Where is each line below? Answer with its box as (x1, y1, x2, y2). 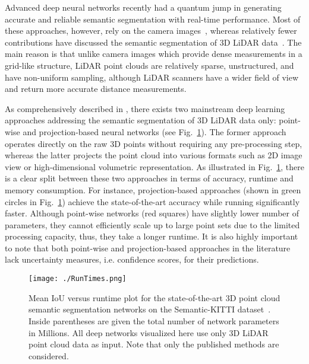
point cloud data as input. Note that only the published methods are (29, 338, 279, 350)
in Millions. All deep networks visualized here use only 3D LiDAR (29, 326, 269, 339)
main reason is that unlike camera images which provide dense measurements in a (5, 47, 302, 60)
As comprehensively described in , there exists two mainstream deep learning (5, 102, 285, 114)
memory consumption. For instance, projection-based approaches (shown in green (5, 183, 301, 196)
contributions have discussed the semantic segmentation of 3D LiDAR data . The (5, 36, 302, 48)
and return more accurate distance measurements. (5, 82, 187, 95)
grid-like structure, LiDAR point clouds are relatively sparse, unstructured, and (5, 59, 294, 71)
